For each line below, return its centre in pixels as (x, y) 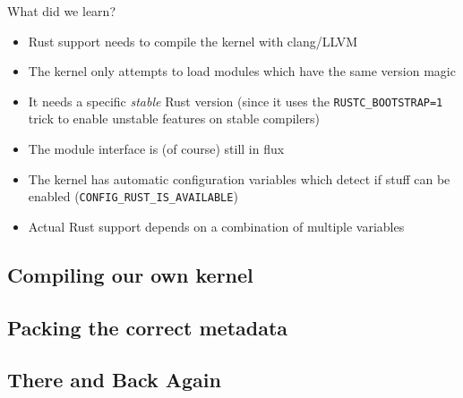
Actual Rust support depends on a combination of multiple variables (216, 226)
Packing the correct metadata (148, 327)
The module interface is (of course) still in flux (156, 149)
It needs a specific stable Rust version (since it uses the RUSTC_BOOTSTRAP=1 (236, 101)
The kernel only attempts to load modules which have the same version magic (242, 71)
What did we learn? (61, 11)
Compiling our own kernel (130, 274)
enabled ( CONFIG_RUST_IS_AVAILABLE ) (133, 196)
